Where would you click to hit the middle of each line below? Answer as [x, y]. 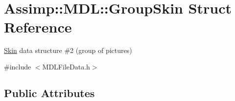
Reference [38, 27]
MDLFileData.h [66, 66]
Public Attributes [49, 93]
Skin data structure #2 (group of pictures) [68, 50]
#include [18, 66]
